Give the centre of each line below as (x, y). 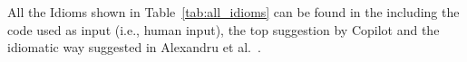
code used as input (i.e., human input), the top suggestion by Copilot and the (224, 29)
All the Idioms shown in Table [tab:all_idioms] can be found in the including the (233, 12)
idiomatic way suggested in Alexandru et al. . (134, 47)
